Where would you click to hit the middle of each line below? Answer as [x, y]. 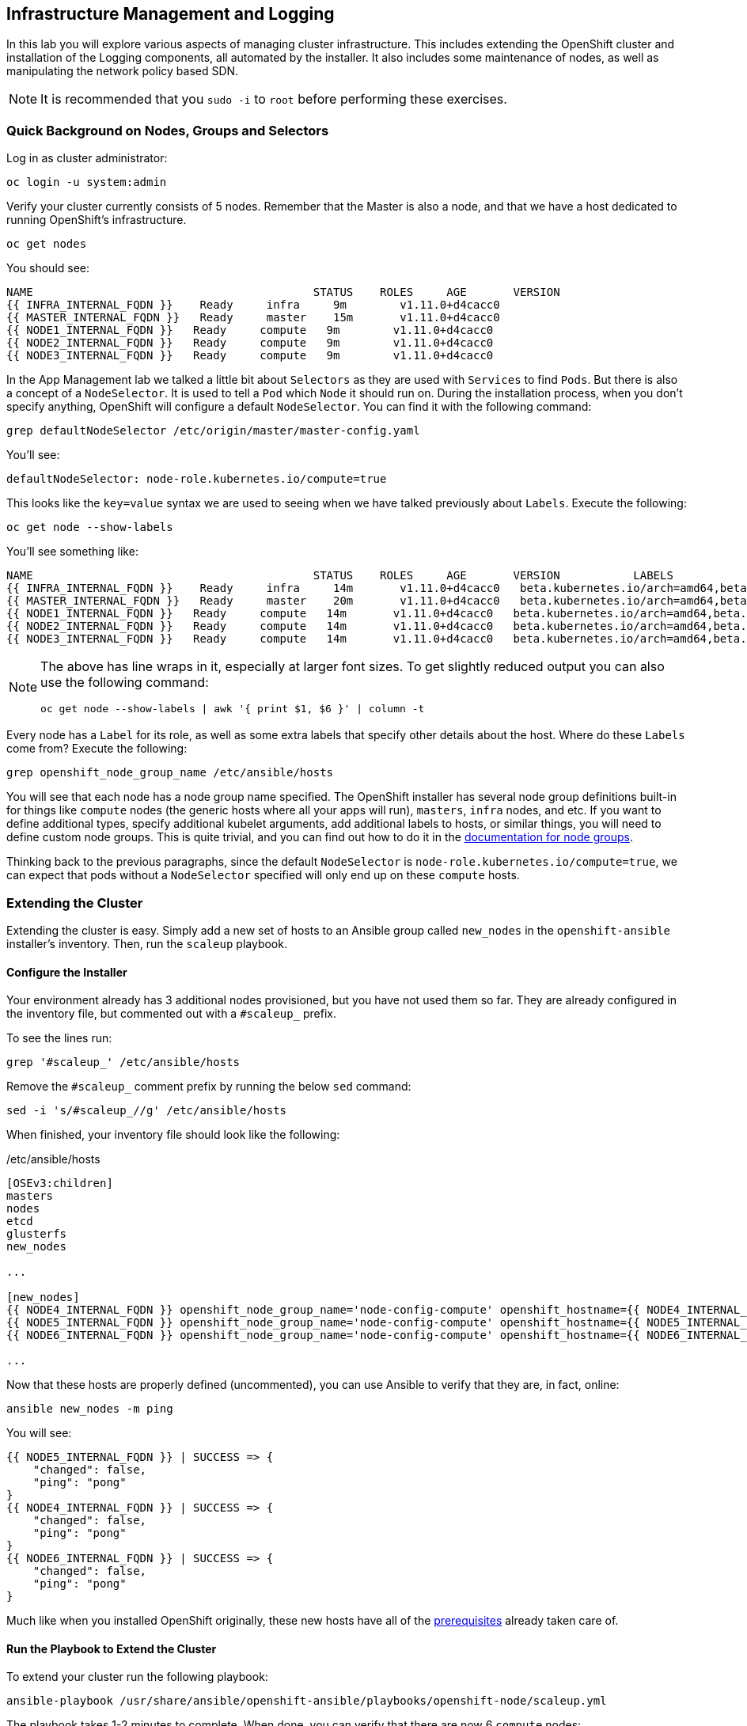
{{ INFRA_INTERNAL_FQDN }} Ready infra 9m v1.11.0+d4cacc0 [253, 305]
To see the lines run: [59, 1038]
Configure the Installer [67, 972]
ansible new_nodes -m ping [90, 1409]
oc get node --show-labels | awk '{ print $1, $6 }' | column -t [233, 709]
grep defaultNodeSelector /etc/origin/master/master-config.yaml [213, 431]
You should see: [48, 268]
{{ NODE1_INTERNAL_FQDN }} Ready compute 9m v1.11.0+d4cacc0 [250, 330]
